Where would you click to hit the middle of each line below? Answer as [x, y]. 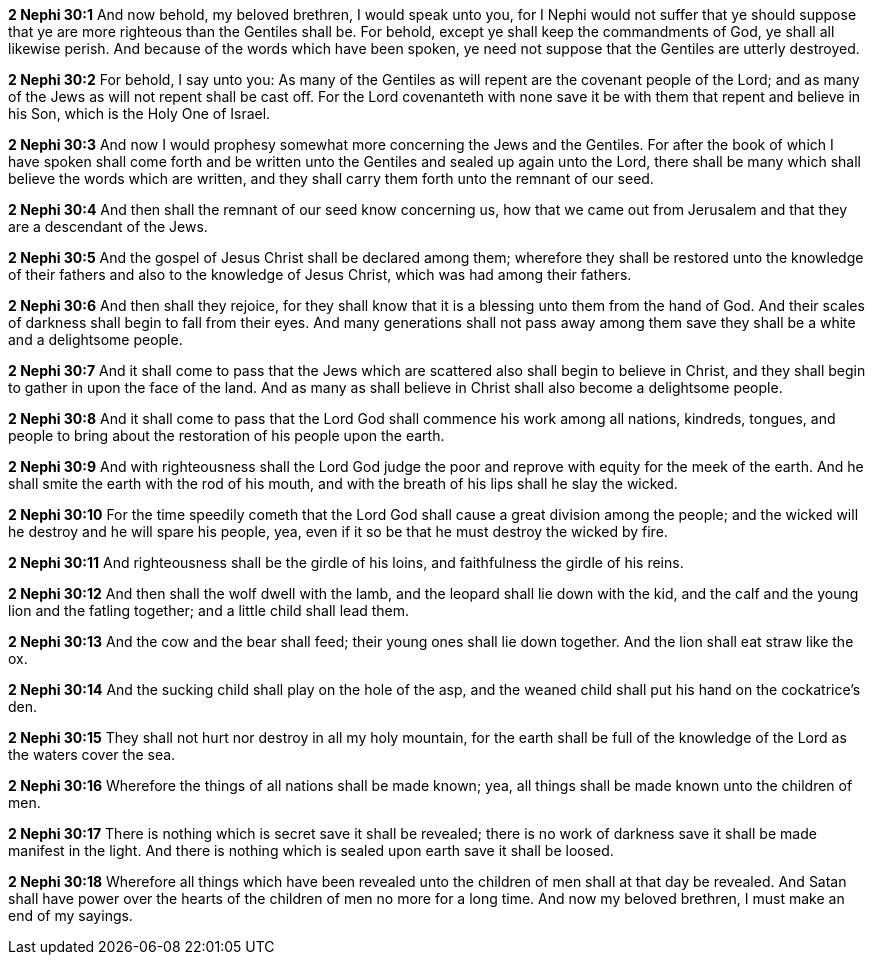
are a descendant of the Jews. [108, 226]
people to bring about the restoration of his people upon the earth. [226, 435]
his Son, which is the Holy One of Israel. [139, 113]
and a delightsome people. [95, 339]
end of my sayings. [70, 915]
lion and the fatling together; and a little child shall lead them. [209, 610]
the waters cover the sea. [92, 754]
